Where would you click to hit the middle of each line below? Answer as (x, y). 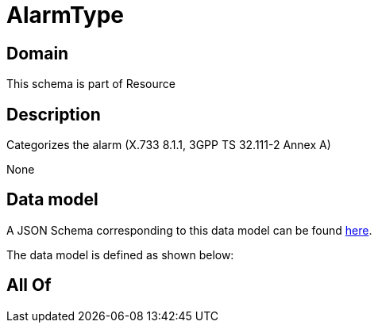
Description (54, 114)
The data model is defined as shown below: (120, 254)
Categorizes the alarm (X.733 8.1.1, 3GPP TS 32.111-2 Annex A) (169, 145)
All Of (29, 285)
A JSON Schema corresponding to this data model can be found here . (189, 230)
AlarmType (66, 15)
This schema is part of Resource (91, 84)
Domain (38, 53)
